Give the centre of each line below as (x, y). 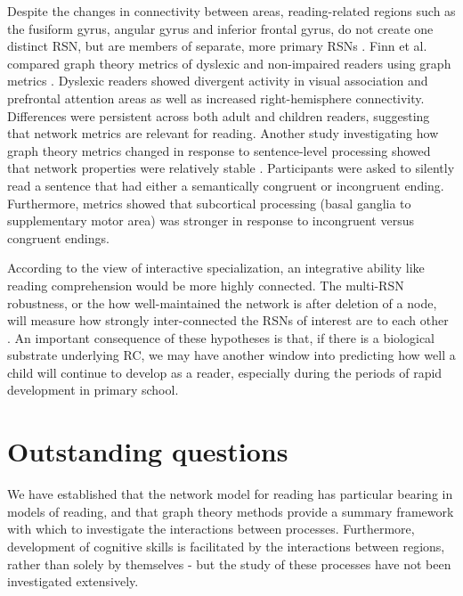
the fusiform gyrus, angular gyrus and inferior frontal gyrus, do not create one (220, 28)
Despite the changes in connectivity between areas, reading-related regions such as (231, 11)
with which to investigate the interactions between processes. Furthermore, (211, 529)
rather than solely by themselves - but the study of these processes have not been (229, 563)
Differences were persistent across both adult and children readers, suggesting (219, 115)
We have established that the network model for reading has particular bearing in (230, 494)
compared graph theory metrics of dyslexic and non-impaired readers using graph (229, 63)
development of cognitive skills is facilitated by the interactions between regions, (226, 546)
